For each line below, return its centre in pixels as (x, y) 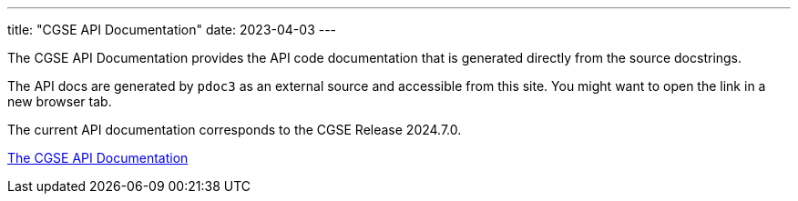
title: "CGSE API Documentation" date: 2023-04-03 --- (172, 30)
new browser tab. (60, 101)
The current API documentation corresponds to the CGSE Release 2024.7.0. (235, 130)
